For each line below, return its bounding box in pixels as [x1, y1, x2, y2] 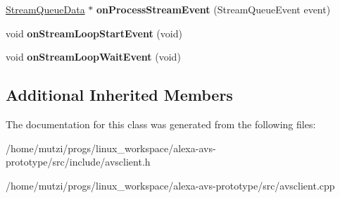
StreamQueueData [6, 2, 85, 16]
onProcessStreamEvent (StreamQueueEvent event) [96, 2, 331, 16]
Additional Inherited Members [6, 84, 233, 106]
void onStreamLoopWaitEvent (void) [6, 49, 181, 64]
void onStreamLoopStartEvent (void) [6, 25, 182, 40]
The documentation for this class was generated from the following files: [6, 116, 316, 131]
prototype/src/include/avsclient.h [6, 154, 151, 169]
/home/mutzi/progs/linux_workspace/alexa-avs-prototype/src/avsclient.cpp [6, 178, 335, 192]
